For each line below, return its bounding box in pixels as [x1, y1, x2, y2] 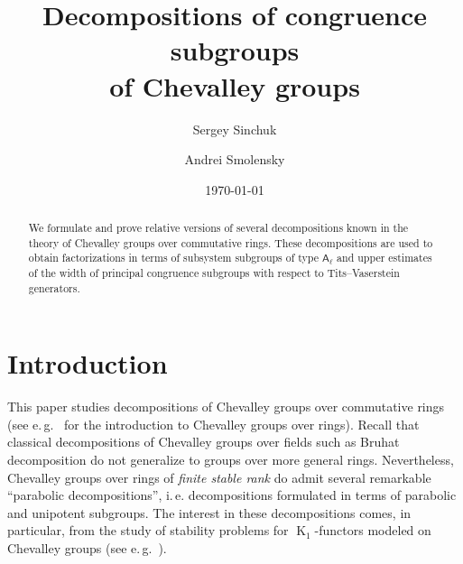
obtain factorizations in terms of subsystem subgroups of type [28, 250, 319, 265]
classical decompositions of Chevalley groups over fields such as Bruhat [7, 432, 400, 451]
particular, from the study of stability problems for [7, 521, 289, 540]
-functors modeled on [314, 521, 431, 540]
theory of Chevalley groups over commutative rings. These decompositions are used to [28, 235, 433, 250]
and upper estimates [337, 250, 432, 265]
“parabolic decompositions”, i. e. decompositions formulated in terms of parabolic [7, 485, 457, 504]
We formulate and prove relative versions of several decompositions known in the [28, 220, 409, 236]
